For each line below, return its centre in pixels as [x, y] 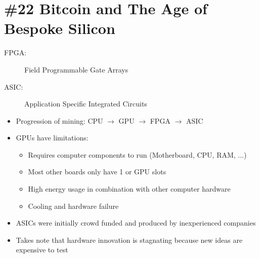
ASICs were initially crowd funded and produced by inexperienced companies [136, 223]
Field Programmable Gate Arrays [76, 69]
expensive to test [42, 250]
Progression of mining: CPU [59, 120]
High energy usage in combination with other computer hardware [129, 189]
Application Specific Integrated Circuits [86, 104]
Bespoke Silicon [60, 28]
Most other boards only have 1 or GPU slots [97, 172]
